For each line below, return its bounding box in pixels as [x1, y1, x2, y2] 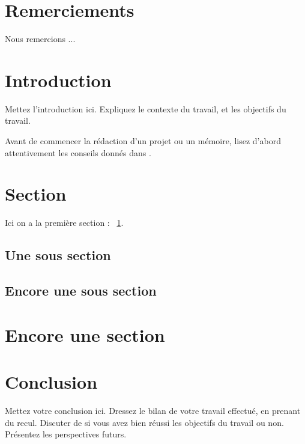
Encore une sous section [5, 281, 157, 300]
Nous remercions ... [5, 32, 76, 45]
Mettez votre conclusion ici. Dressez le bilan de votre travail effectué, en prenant [5, 404, 301, 416]
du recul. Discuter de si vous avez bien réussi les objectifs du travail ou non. [5, 416, 284, 428]
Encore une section [5, 322, 165, 347]
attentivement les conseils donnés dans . [5, 146, 151, 159]
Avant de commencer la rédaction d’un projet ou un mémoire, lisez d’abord [5, 135, 281, 147]
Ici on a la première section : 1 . [5, 216, 124, 229]
